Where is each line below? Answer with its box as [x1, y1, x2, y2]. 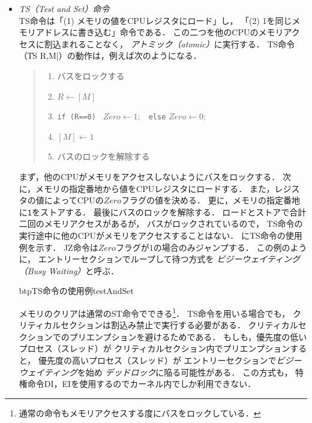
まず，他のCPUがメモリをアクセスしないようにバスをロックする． [19, 170, 280, 182]
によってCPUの [44, 194, 104, 206]
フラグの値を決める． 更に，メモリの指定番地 [121, 194, 301, 206]
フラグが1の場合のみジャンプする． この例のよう [115, 241, 307, 253]
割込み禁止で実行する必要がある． [110, 319, 245, 331]
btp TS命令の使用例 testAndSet [19, 284, 134, 297]
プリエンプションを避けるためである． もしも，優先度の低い [69, 330, 307, 343]
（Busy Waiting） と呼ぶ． [19, 264, 119, 277]
